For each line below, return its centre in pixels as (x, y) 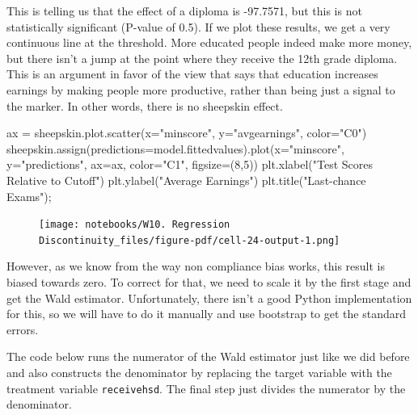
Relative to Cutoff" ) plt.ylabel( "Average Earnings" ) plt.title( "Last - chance (186, 180)
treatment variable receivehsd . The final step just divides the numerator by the (206, 388)
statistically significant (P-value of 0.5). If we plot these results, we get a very (198, 26)
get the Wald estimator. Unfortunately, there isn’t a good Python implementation (209, 298)
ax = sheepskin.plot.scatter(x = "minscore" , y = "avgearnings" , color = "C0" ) (187, 133)
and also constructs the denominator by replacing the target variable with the (199, 372)
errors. (23, 329)
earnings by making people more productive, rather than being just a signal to (201, 89)
